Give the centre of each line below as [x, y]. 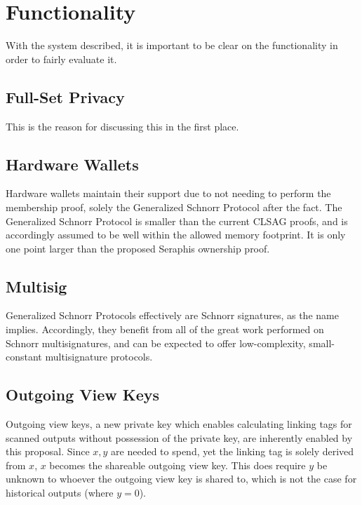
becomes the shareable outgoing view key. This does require [177, 465]
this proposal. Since [48, 451]
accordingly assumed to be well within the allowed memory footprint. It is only [176, 235]
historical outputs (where [60, 493]
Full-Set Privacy [65, 96]
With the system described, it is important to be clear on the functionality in [172, 45]
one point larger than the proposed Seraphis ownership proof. [138, 248]
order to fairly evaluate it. [61, 59]
